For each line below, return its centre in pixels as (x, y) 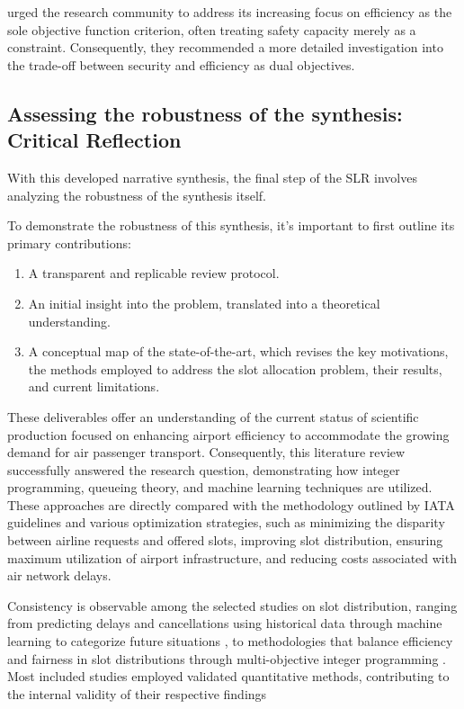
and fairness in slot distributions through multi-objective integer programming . (227, 658)
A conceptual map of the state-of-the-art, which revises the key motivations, (238, 351)
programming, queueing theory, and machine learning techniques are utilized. (220, 487)
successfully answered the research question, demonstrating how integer (204, 469)
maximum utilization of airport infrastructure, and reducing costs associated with (232, 557)
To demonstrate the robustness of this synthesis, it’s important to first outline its (231, 225)
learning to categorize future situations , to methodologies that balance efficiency (230, 641)
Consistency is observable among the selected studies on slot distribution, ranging (232, 605)
